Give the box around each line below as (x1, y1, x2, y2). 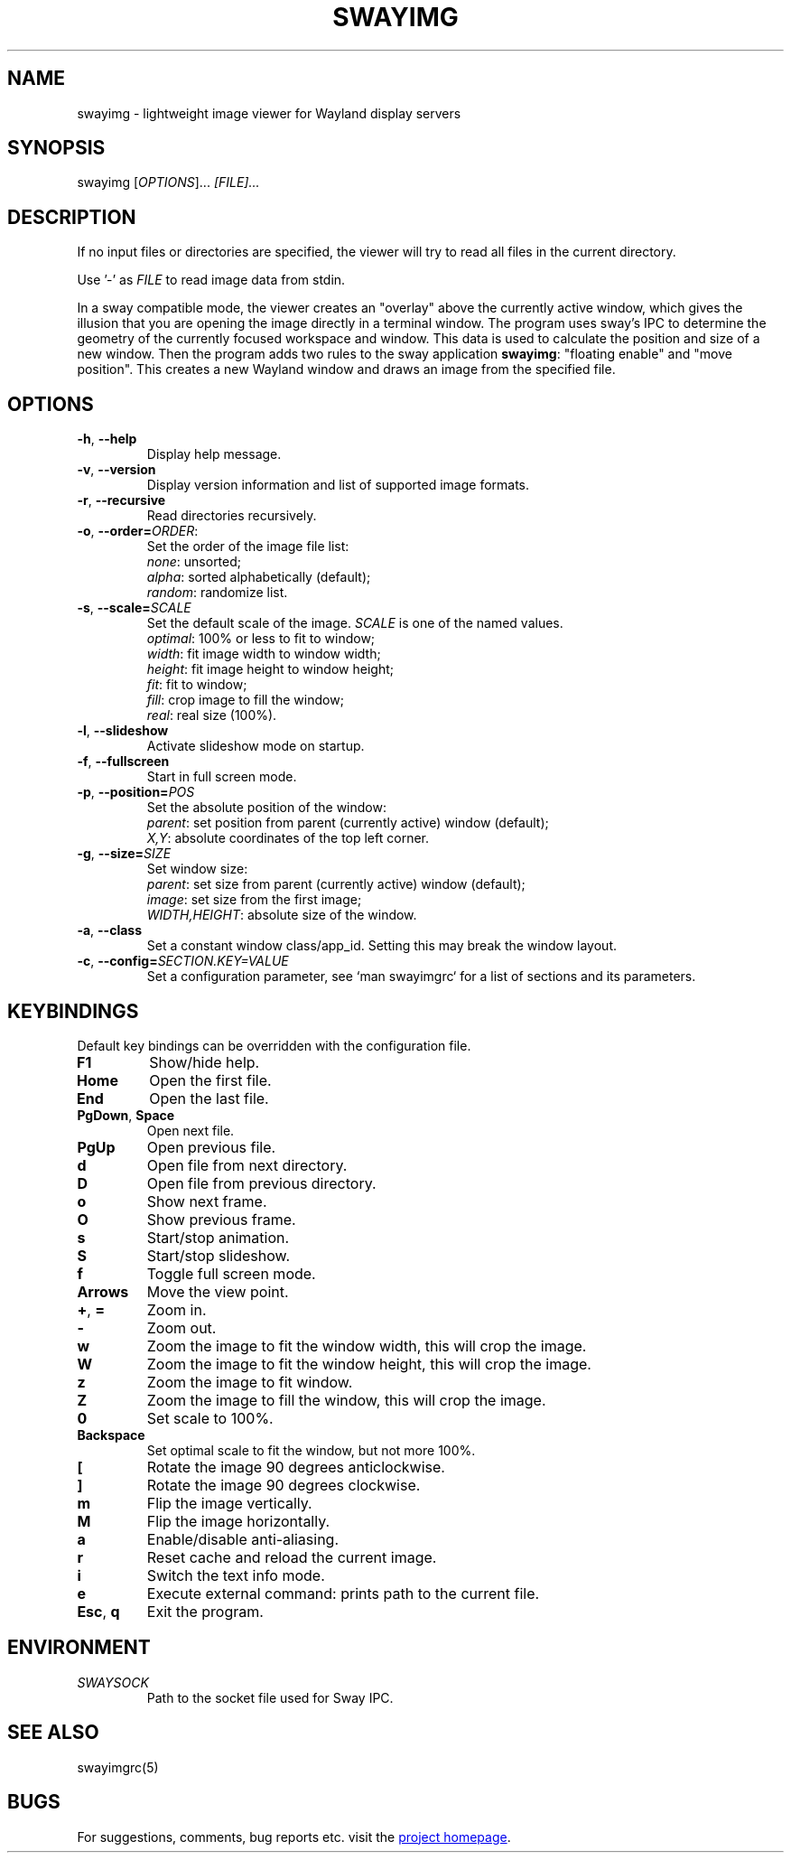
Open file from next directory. (146, 1155, 348, 1174)
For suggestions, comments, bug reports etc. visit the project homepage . (77, 1828, 511, 1845)
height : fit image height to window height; (146, 661, 394, 678)
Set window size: (146, 861, 248, 877)
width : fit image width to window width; (146, 646, 381, 662)
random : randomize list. (146, 584, 288, 601)
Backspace (77, 1426, 145, 1443)
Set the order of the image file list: (146, 538, 349, 555)
